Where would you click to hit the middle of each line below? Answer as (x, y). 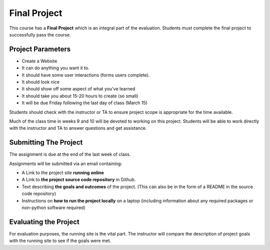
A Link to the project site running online (63, 173)
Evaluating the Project (44, 222)
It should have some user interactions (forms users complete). (86, 75)
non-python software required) (54, 208)
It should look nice (41, 82)
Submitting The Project (46, 142)
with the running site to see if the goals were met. (60, 241)
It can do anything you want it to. (55, 68)
